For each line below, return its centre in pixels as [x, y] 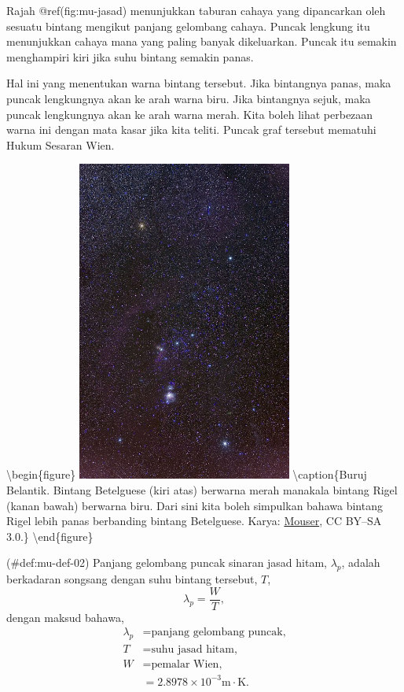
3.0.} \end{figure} [50, 536]
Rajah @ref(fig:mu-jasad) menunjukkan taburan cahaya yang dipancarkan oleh [196, 10]
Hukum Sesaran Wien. [61, 144]
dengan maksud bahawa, [65, 617]
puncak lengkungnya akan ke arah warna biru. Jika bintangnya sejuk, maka [189, 98]
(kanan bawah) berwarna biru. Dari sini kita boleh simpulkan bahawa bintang [195, 505]
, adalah [361, 562]
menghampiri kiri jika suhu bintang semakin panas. [130, 56]
